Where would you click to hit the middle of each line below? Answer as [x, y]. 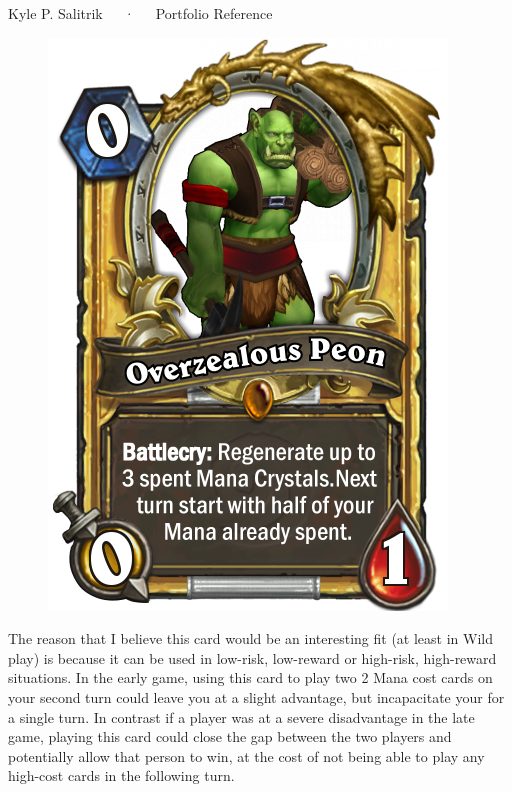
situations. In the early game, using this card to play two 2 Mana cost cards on [250, 677]
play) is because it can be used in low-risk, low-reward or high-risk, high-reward [252, 657]
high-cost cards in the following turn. [121, 775]
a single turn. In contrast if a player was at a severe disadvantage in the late [241, 716]
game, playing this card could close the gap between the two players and [230, 736]
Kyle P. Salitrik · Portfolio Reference [140, 13]
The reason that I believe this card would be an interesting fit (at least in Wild [250, 638]
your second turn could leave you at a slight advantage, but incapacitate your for [256, 696]
